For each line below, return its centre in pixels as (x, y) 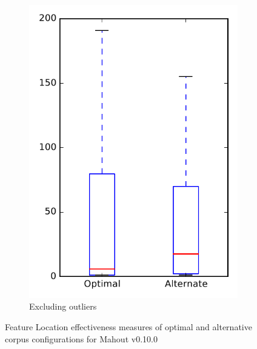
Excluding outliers (63, 306)
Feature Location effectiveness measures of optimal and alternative (128, 326)
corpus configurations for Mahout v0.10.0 (81, 338)
